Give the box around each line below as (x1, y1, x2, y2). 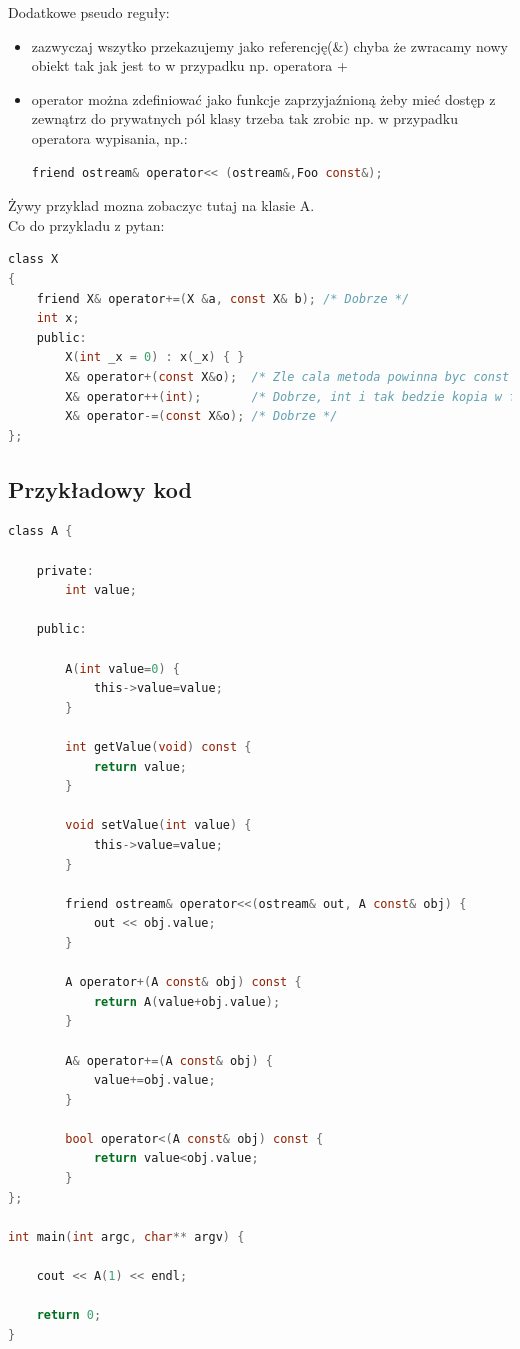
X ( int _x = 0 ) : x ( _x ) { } (65, 350, 245, 365)
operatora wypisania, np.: (31, 127, 188, 148)
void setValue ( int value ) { (65, 818, 252, 833)
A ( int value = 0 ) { (65, 661, 180, 676)
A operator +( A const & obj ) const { (65, 975, 302, 990)
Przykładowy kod (8, 473, 192, 504)
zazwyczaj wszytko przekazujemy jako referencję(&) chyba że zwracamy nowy (31, 35, 508, 56)
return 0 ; (36, 1308, 102, 1323)
